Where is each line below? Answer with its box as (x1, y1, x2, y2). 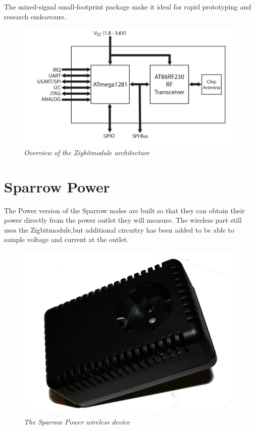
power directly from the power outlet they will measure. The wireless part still (4, 215, 242, 225)
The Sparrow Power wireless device (24, 416, 130, 427)
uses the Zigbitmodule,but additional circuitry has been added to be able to (4, 224, 234, 235)
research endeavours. (4, 11, 66, 21)
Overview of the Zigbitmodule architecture (24, 147, 150, 157)
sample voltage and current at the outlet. (4, 234, 129, 245)
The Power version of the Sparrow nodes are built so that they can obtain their (4, 205, 245, 215)
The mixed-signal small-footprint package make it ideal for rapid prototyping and (4, 1, 252, 11)
